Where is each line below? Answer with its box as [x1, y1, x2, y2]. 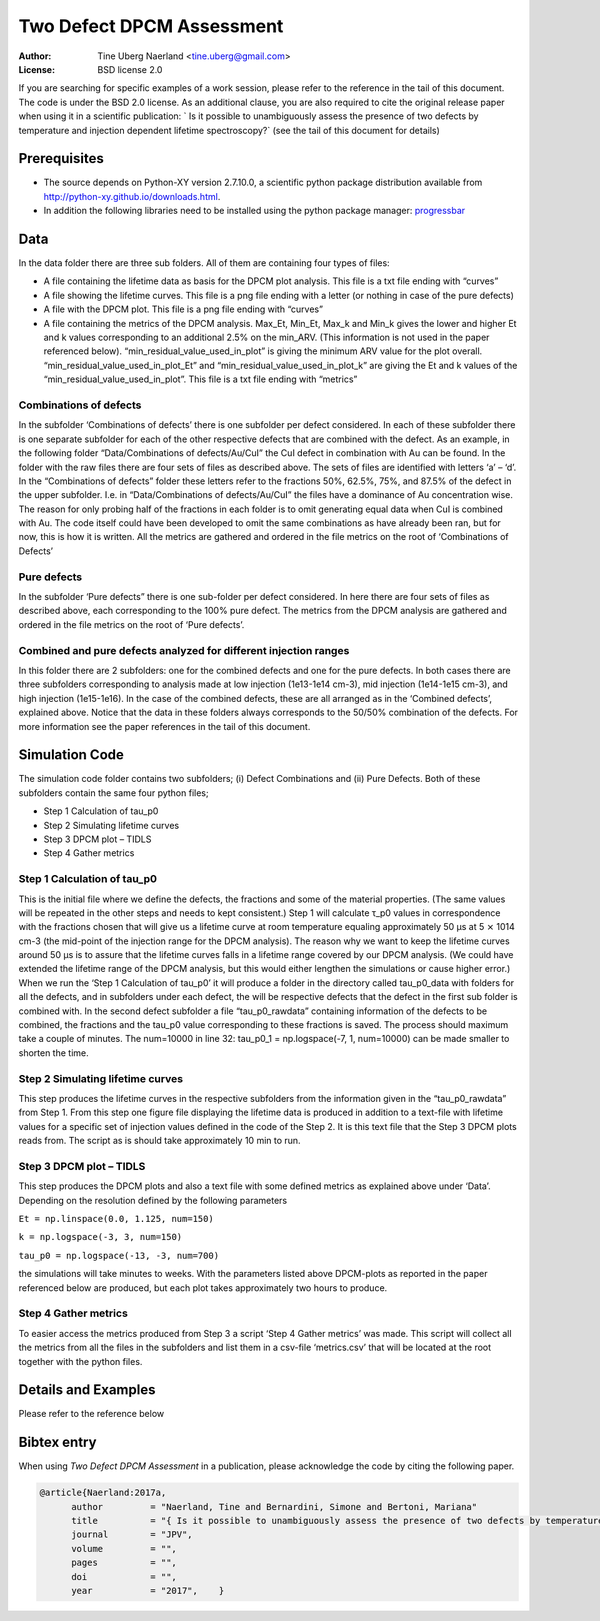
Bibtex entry [18, 1434, 97, 1451]
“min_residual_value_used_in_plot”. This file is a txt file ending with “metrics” [43, 373, 358, 385]
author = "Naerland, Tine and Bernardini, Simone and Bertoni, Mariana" [71, 1501, 478, 1512]
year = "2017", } [71, 1585, 225, 1597]
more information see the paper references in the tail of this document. [18, 720, 311, 732]
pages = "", [71, 1557, 177, 1569]
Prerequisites [18, 150, 104, 167]
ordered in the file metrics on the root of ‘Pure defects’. [18, 618, 245, 630]
